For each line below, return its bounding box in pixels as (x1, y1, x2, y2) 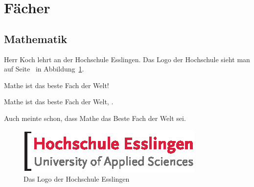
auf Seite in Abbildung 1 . (4, 64, 84, 74)
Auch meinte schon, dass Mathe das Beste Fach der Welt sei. (4, 113, 186, 123)
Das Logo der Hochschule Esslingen (23, 174, 130, 184)
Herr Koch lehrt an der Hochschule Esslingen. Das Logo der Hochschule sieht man (4, 54, 250, 64)
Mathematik (4, 31, 68, 46)
